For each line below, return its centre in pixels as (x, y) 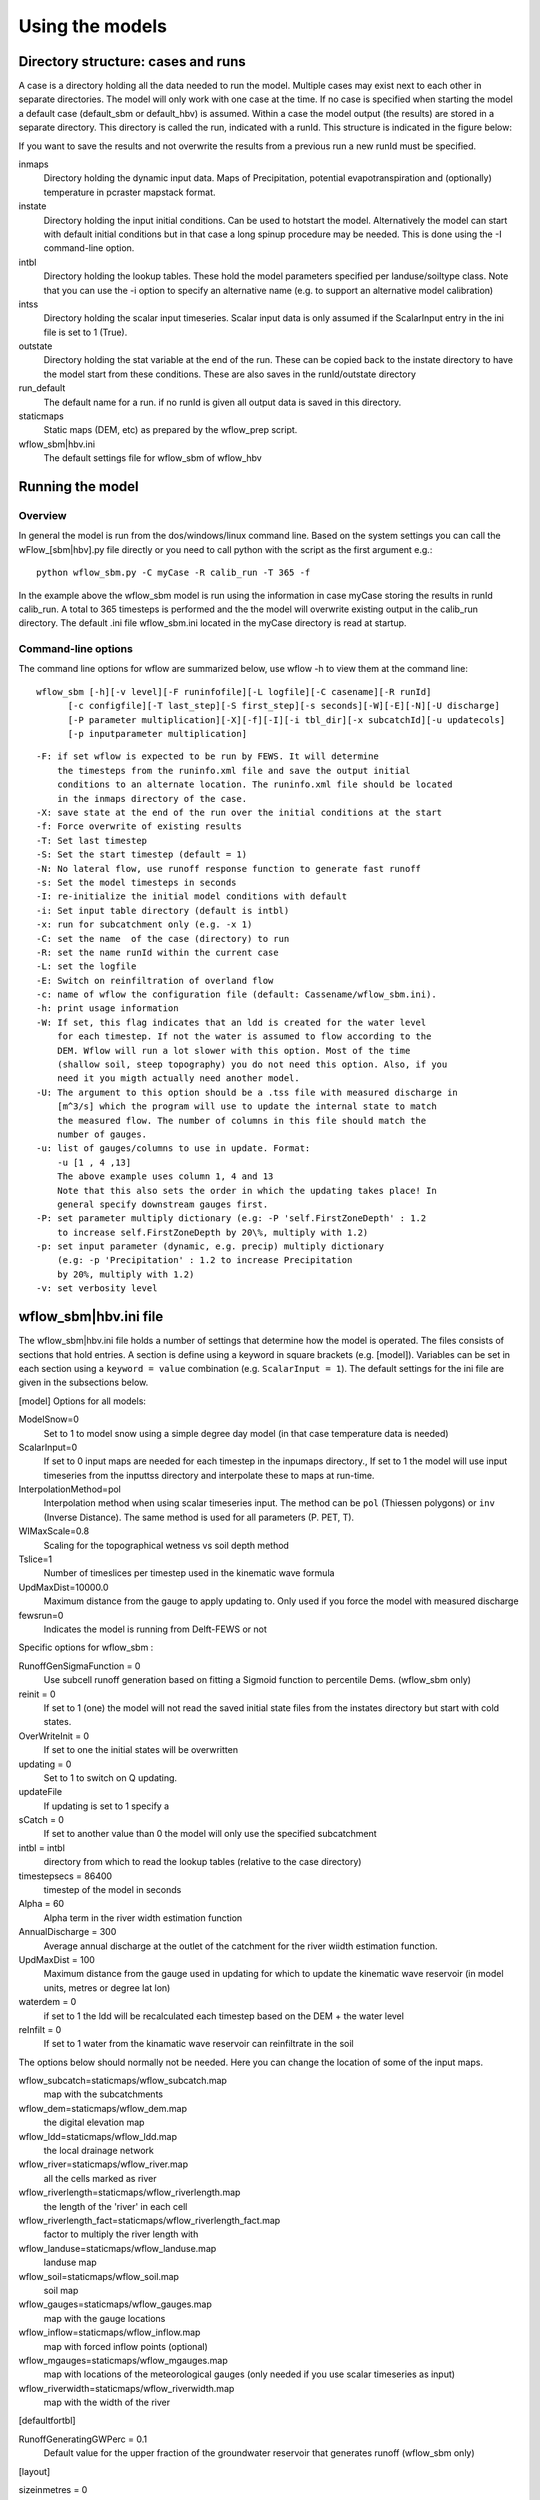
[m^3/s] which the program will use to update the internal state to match (246, 1106)
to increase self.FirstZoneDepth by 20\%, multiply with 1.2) (212, 1232)
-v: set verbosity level (97, 1288)
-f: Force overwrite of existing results (139, 826)
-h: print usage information (107, 1008)
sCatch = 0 (41, 1820)
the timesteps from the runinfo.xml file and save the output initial (233, 770)
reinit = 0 (37, 1694)
